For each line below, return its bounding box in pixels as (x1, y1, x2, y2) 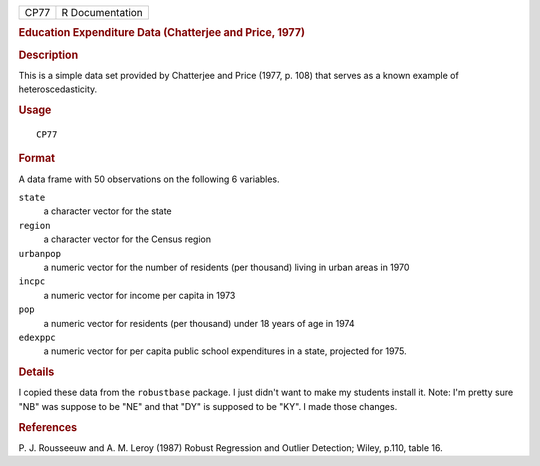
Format (18, 151, 55, 165)
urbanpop (18, 248, 62, 259)
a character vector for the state (43, 205, 172, 217)
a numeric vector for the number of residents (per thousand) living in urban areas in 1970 (43, 261, 410, 273)
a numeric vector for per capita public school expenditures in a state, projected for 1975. (43, 345, 407, 357)
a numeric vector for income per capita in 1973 (43, 289, 236, 301)
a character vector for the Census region (43, 233, 212, 245)
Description (18, 48, 79, 62)
